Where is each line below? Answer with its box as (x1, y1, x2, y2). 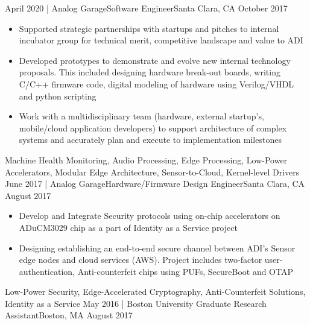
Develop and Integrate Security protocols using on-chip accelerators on (19, 209, 280, 222)
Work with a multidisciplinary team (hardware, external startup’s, (19, 110, 264, 122)
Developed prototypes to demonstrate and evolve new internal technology (19, 54, 291, 66)
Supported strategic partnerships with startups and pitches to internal (19, 22, 279, 34)
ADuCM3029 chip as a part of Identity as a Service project (19, 221, 238, 233)
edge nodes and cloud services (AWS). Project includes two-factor (19, 253, 262, 266)
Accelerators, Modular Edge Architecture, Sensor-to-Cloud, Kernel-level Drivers (5, 165, 300, 178)
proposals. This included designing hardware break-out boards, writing (19, 66, 280, 78)
